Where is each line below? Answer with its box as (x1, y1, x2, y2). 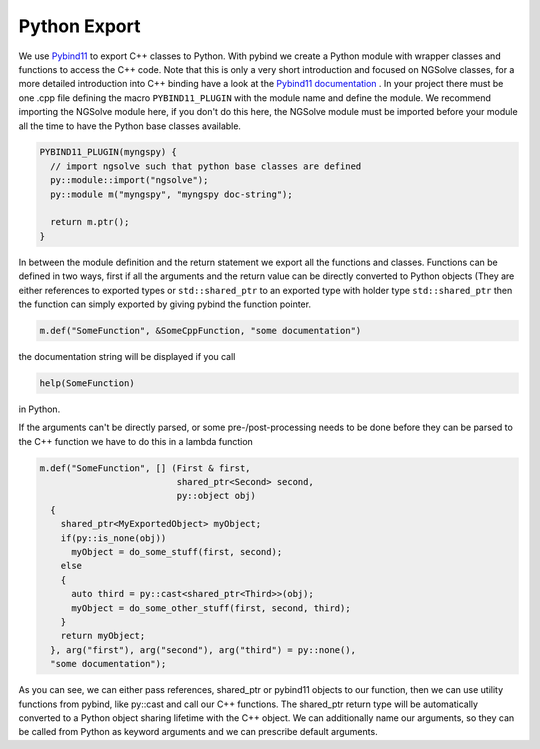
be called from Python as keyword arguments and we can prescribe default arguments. (18, 726, 379, 738)
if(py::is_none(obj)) (60, 532, 167, 544)
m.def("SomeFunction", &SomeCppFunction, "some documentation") (39, 325, 362, 336)
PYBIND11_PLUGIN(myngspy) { (39, 146, 177, 158)
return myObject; (60, 630, 146, 642)
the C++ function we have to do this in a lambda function (18, 435, 254, 447)
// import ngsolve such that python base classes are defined (50, 160, 362, 172)
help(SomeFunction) (39, 377, 135, 389)
